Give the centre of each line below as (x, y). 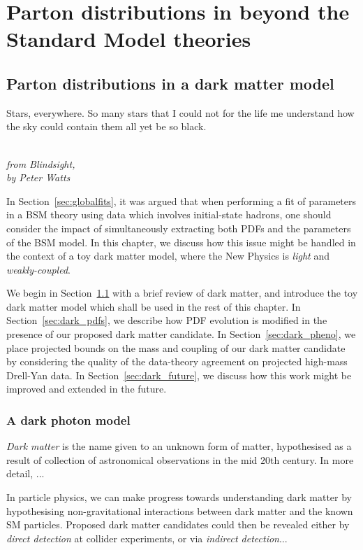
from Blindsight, (41, 163)
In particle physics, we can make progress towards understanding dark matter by (179, 497)
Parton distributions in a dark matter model (170, 83)
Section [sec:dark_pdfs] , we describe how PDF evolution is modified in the (167, 320)
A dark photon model (68, 419)
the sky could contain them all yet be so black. (106, 126)
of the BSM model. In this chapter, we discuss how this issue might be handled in (181, 242)
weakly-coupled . (38, 269)
